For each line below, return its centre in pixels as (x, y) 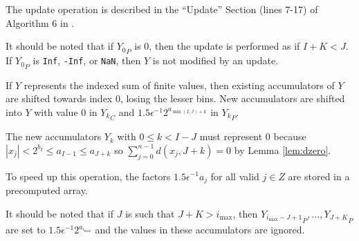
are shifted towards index (59, 98)
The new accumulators (54, 136)
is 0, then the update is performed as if (217, 46)
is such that (150, 213)
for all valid (235, 176)
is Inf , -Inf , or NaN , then (87, 60)
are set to (26, 230)
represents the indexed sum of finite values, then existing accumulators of (179, 85)
